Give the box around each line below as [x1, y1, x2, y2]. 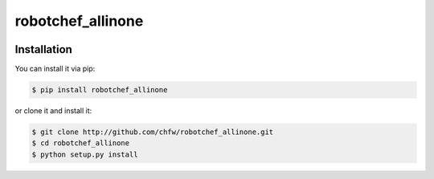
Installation [14, 43, 72, 56]
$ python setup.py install [31, 149, 138, 159]
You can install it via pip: [14, 64, 96, 74]
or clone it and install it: [14, 106, 92, 116]
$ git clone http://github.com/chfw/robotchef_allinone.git [31, 128, 274, 136]
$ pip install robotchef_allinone [31, 85, 168, 95]
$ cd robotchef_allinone [31, 139, 130, 148]
